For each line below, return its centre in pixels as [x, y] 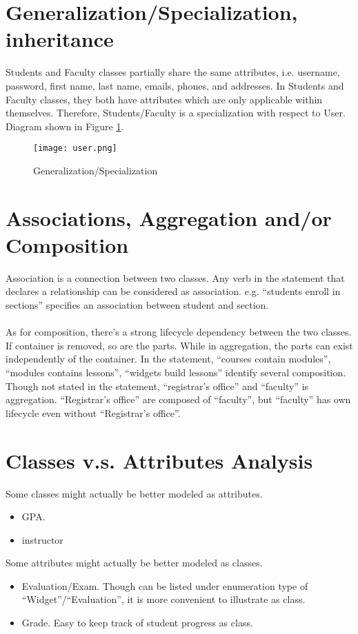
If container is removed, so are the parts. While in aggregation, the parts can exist [179, 345]
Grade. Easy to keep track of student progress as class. [137, 623]
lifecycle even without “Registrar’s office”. [93, 412]
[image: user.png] [75, 149]
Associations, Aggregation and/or [169, 217]
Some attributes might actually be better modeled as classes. [134, 563]
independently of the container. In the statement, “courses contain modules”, [168, 359]
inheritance [60, 39]
